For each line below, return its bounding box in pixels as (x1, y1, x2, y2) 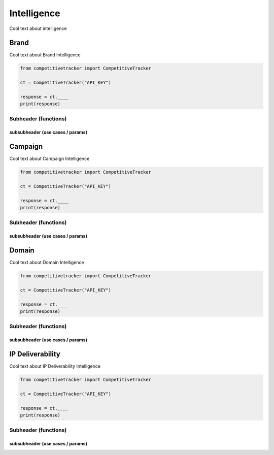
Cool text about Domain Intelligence (9, 259, 84, 266)
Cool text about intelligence (9, 25, 67, 31)
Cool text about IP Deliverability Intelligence (9, 363, 101, 369)
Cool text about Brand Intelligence (9, 52, 81, 58)
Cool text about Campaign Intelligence (9, 155, 90, 162)
